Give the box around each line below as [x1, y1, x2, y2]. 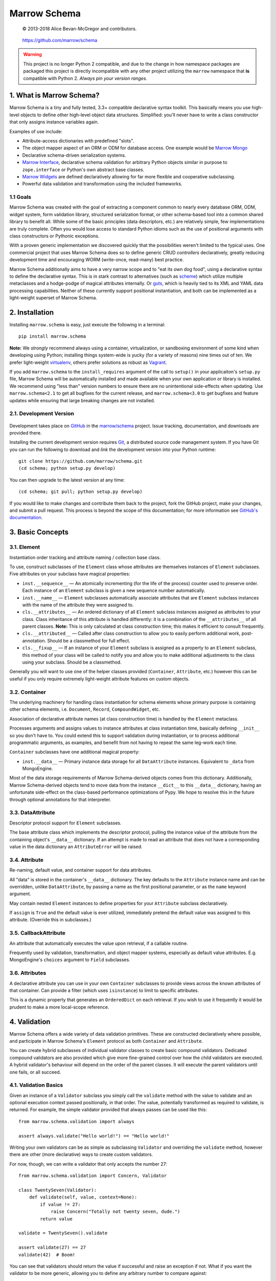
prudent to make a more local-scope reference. [9, 1004, 109, 1010]
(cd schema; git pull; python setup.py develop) [18, 489, 143, 494]
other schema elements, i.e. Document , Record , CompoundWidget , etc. [9, 706, 160, 712]
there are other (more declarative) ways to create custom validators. [9, 1151, 153, 1158]
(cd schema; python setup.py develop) [18, 465, 116, 471]
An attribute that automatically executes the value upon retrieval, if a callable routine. [9, 940, 189, 946]
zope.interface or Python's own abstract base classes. [22, 167, 145, 173]
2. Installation [9, 308, 54, 317]
